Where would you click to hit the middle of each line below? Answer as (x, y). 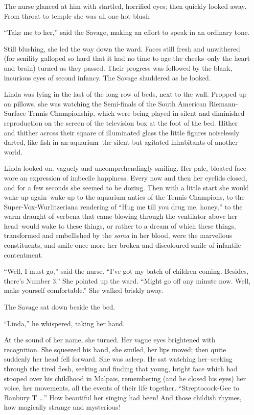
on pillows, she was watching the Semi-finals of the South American (105, 103)
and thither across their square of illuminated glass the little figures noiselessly (122, 132)
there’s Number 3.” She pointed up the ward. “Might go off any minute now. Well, (127, 280)
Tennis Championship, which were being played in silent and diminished (136, 113)
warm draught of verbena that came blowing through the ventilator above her (121, 216)
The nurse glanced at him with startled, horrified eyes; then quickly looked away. (125, 6)
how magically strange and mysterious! (62, 407)
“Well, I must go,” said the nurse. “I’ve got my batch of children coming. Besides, (126, 271)
